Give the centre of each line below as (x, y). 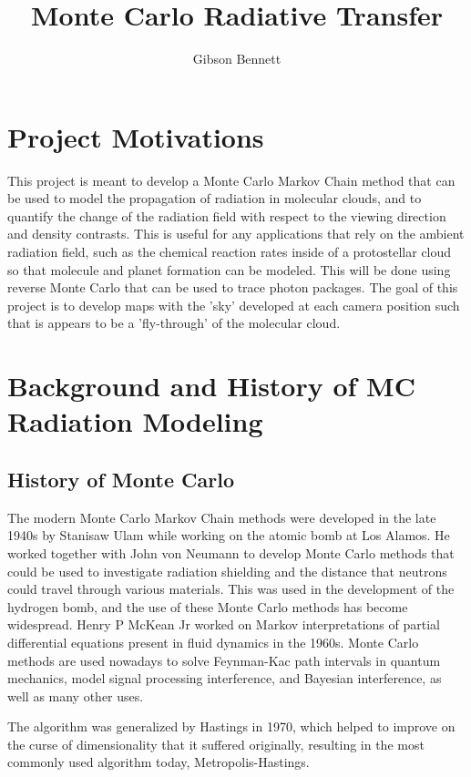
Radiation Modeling (135, 421)
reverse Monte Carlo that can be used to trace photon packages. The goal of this (233, 287)
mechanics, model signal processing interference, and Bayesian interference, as (225, 678)
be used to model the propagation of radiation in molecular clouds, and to (215, 198)
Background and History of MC (211, 386)
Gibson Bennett (237, 59)
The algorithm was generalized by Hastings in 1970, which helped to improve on (231, 726)
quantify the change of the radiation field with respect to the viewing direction (227, 215)
